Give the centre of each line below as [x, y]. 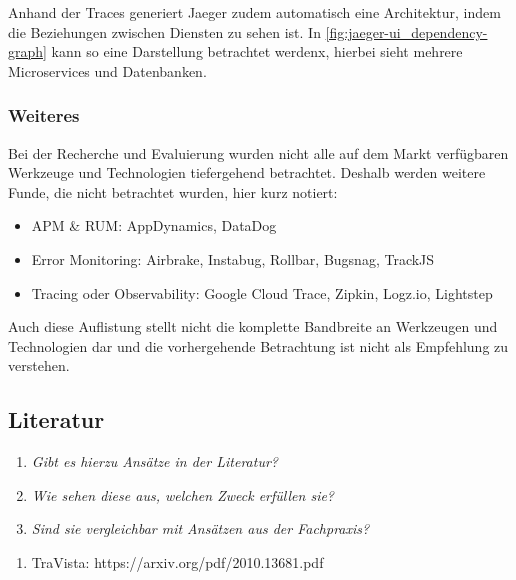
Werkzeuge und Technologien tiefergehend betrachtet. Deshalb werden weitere [247, 172]
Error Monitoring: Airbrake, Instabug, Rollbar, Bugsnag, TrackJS [233, 258]
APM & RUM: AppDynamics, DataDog [154, 225]
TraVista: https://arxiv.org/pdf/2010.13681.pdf [177, 561]
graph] [27, 51]
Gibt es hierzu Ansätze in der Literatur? [154, 461]
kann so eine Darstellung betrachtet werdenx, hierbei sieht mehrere [257, 51]
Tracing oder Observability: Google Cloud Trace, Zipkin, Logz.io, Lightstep [262, 292]
